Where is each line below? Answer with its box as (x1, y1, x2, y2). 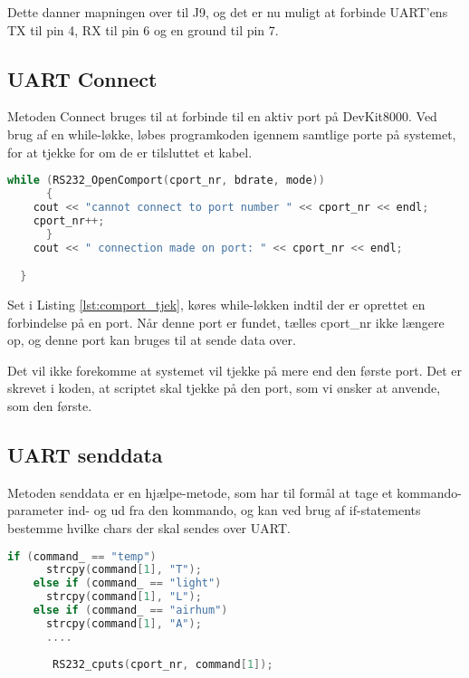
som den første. (7, 396, 92, 415)
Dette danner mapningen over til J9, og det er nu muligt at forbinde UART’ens (7, 3, 448, 21)
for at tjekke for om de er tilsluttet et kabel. (7, 142, 253, 161)
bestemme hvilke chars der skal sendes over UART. (7, 518, 291, 537)
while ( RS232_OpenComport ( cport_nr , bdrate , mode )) (7, 174, 325, 187)
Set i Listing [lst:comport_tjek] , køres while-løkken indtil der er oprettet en (7, 294, 426, 313)
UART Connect (7, 64, 158, 92)
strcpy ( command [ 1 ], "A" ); (45, 616, 202, 630)
